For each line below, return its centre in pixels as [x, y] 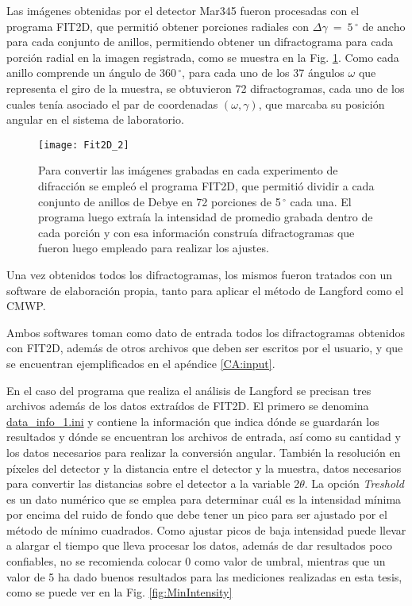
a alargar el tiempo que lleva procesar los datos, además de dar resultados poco [199, 545]
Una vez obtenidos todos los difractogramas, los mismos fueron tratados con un [200, 274]
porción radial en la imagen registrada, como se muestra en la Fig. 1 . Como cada [203, 57]
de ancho [384, 26]
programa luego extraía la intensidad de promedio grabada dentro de [206, 217]
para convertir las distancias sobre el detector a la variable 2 [153, 483]
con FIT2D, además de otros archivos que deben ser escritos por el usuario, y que [205, 348]
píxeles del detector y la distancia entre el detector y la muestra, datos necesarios [204, 468]
